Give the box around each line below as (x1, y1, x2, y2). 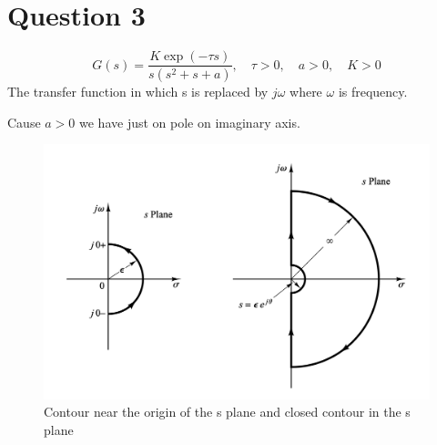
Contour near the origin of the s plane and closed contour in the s (44, 402, 411, 421)
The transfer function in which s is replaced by (7, 82, 269, 101)
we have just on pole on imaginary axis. (79, 112, 300, 131)
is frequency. (338, 82, 408, 101)
